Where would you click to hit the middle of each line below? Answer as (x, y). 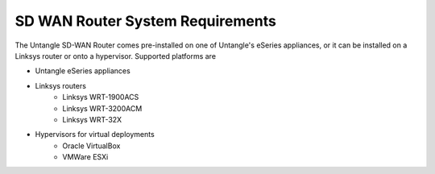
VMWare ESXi (85, 157)
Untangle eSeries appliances (83, 71)
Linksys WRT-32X (92, 119)
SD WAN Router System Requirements (146, 21)
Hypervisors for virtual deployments (95, 135)
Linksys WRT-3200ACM (102, 108)
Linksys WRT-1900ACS (101, 97)
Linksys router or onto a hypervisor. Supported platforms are (116, 56)
